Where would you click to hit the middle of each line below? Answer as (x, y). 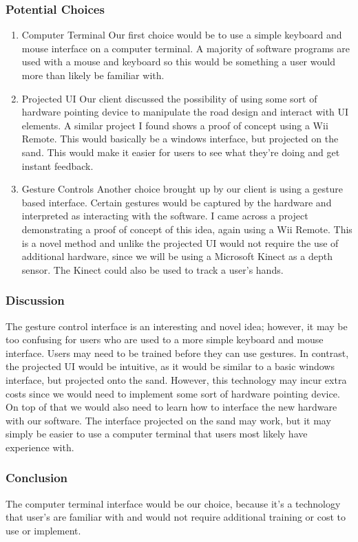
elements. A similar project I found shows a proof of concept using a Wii (175, 125)
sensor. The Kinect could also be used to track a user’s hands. (152, 269)
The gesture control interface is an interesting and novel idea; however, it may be (177, 326)
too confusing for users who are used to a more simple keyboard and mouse (165, 339)
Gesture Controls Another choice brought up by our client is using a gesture (182, 189)
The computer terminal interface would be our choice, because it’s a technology (173, 503)
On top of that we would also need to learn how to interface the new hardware (171, 407)
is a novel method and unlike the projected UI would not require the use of (180, 242)
